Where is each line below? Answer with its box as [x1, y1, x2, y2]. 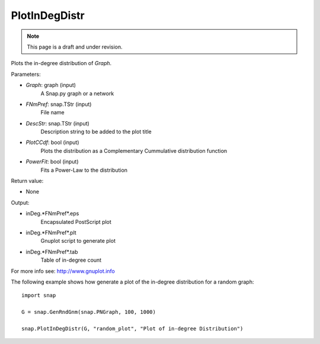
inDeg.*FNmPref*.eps [25, 210, 79, 217]
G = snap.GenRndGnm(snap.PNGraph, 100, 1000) [21, 308, 156, 316]
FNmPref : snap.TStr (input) [25, 101, 92, 108]
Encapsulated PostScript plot [40, 218, 112, 225]
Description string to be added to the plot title [40, 128, 152, 136]
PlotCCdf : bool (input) [25, 139, 79, 146]
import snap [21, 292, 56, 299]
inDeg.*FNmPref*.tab [25, 248, 78, 255]
